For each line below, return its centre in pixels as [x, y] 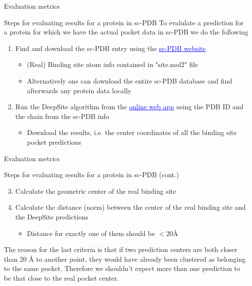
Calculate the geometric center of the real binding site [96, 191]
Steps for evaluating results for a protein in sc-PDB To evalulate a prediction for [124, 22]
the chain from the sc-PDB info [62, 116]
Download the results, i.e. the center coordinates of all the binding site [132, 132]
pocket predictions [54, 142]
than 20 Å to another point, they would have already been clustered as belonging [125, 259]
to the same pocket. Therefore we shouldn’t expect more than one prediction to [122, 268]
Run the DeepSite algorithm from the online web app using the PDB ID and [129, 107]
